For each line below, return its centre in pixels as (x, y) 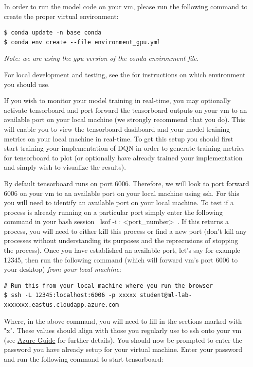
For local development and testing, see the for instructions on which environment (125, 74)
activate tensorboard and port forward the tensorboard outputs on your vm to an (126, 110)
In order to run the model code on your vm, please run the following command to (126, 6)
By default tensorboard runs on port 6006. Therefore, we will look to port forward (126, 183)
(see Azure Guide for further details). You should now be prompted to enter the (123, 340)
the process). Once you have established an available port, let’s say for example (122, 250)
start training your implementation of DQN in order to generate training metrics (124, 148)
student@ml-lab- (166, 295)
